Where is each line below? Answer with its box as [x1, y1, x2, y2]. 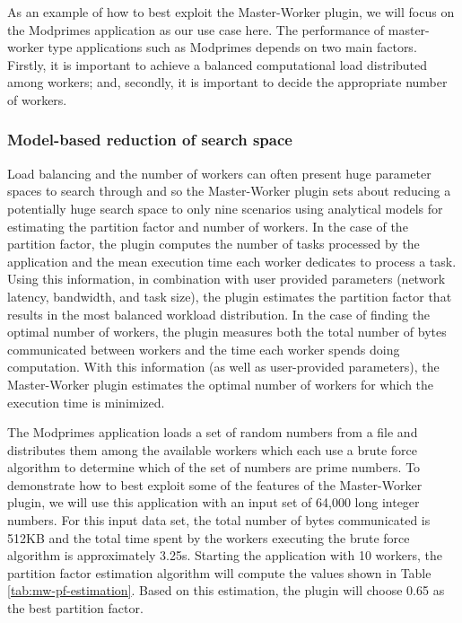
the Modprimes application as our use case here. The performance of [7, 20, 385, 39]
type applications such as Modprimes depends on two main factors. [48, 38, 417, 57]
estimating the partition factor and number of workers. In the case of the [7, 216, 408, 235]
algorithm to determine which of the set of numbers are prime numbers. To [7, 458, 421, 477]
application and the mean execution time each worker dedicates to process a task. [7, 251, 457, 270]
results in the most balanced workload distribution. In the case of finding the [7, 304, 431, 323]
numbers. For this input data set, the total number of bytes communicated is [7, 511, 431, 530]
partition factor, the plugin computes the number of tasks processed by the [7, 234, 420, 253]
